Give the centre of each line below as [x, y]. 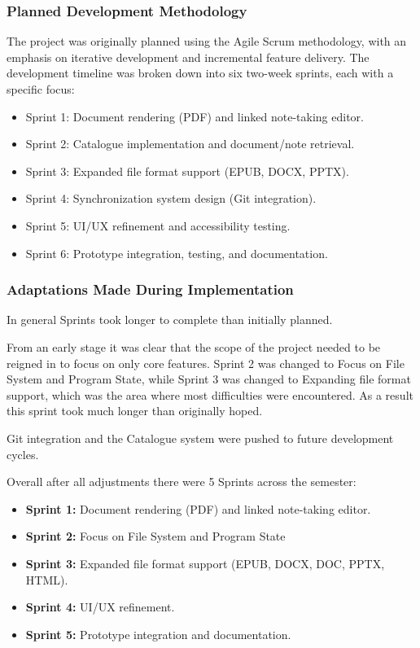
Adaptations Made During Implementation [150, 289]
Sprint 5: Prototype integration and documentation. [158, 634]
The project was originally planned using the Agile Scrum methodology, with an [207, 41]
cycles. [23, 454]
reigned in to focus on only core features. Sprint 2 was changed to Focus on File [206, 363]
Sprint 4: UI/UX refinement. [100, 607]
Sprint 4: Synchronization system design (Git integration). [171, 198]
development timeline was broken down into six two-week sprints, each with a [200, 73]
